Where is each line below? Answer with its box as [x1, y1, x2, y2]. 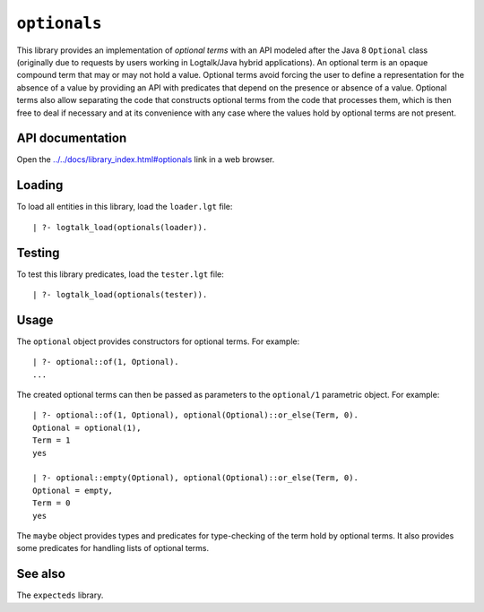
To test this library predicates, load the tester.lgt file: [16, 269, 224, 280]
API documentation [16, 131, 127, 146]
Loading [16, 177, 64, 193]
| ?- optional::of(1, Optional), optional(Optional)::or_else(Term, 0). [32, 410, 359, 420]
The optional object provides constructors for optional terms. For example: [16, 336, 300, 347]
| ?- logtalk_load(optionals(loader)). [32, 222, 208, 232]
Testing [16, 245, 60, 260]
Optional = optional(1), [32, 422, 142, 433]
